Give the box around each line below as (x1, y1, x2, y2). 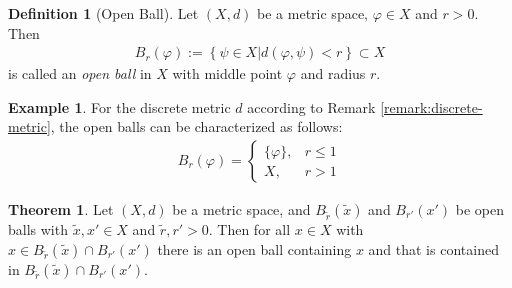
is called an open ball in (8, 63, 152, 84)
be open (455, 199, 504, 220)
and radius (300, 63, 366, 84)
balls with (8, 219, 68, 240)
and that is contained (368, 238, 499, 259)
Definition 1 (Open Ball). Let (8, 3, 199, 23)
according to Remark (247, 96, 376, 117)
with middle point (172, 63, 283, 84)
